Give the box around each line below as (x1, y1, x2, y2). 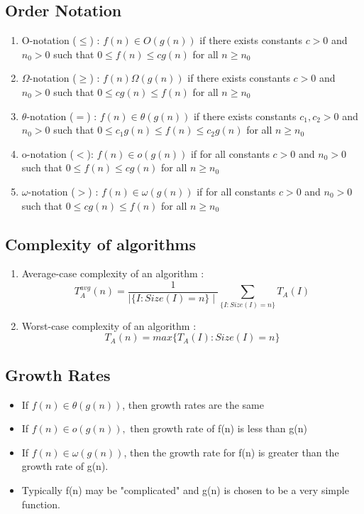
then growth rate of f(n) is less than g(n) (130, 421, 307, 436)
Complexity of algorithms (5, 232, 196, 255)
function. (21, 496, 60, 511)
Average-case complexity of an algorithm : (21, 266, 204, 281)
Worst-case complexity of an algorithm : (21, 318, 197, 333)
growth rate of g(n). (21, 459, 109, 473)
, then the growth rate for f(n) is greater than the (123, 444, 339, 459)
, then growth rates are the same (122, 397, 264, 412)
